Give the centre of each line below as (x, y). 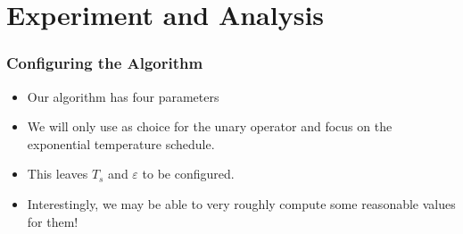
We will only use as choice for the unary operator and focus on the (210, 126)
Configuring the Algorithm (105, 63)
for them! (53, 221)
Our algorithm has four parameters (123, 96)
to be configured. (188, 174)
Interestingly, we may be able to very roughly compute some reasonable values (241, 203)
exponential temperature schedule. (121, 143)
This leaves (58, 174)
